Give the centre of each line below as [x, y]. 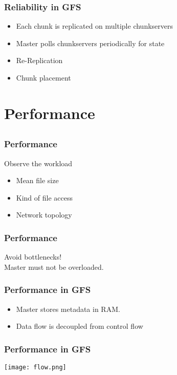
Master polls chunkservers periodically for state [90, 43]
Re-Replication [39, 60]
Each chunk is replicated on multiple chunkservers [95, 26]
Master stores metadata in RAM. [68, 309]
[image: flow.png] [35, 368]
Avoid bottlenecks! [33, 257]
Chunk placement [43, 77]
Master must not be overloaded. [54, 267]
